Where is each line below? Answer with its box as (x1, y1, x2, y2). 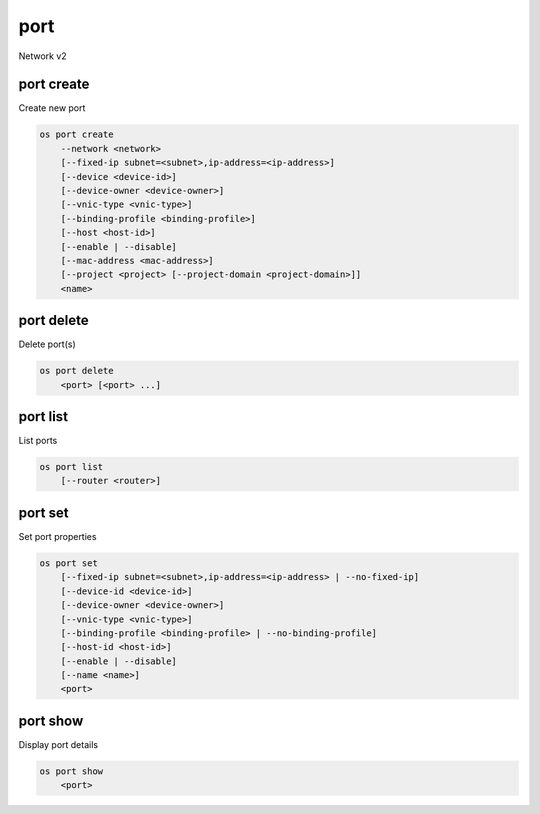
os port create (39, 129, 114, 140)
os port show (39, 765, 104, 777)
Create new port (18, 102, 86, 114)
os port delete (39, 365, 114, 377)
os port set (39, 557, 99, 569)
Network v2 (18, 50, 67, 62)
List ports (18, 435, 58, 447)
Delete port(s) (18, 338, 76, 350)
